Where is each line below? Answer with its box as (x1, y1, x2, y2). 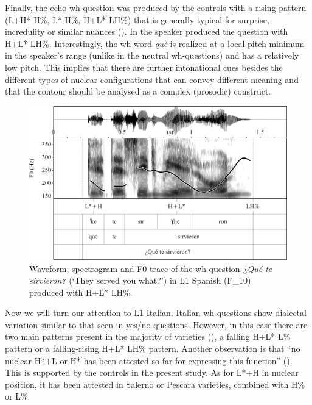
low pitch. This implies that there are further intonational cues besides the (5, 60, 283, 73)
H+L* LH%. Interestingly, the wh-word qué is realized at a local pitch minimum (5, 37, 305, 49)
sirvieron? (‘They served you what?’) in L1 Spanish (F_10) (29, 274, 251, 287)
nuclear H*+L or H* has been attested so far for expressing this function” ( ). (5, 354, 293, 367)
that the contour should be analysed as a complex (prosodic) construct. (5, 85, 271, 98)
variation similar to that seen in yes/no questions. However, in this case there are (5, 318, 308, 331)
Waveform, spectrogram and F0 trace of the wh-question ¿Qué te (29, 262, 272, 274)
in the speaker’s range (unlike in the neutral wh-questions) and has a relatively (5, 49, 299, 62)
